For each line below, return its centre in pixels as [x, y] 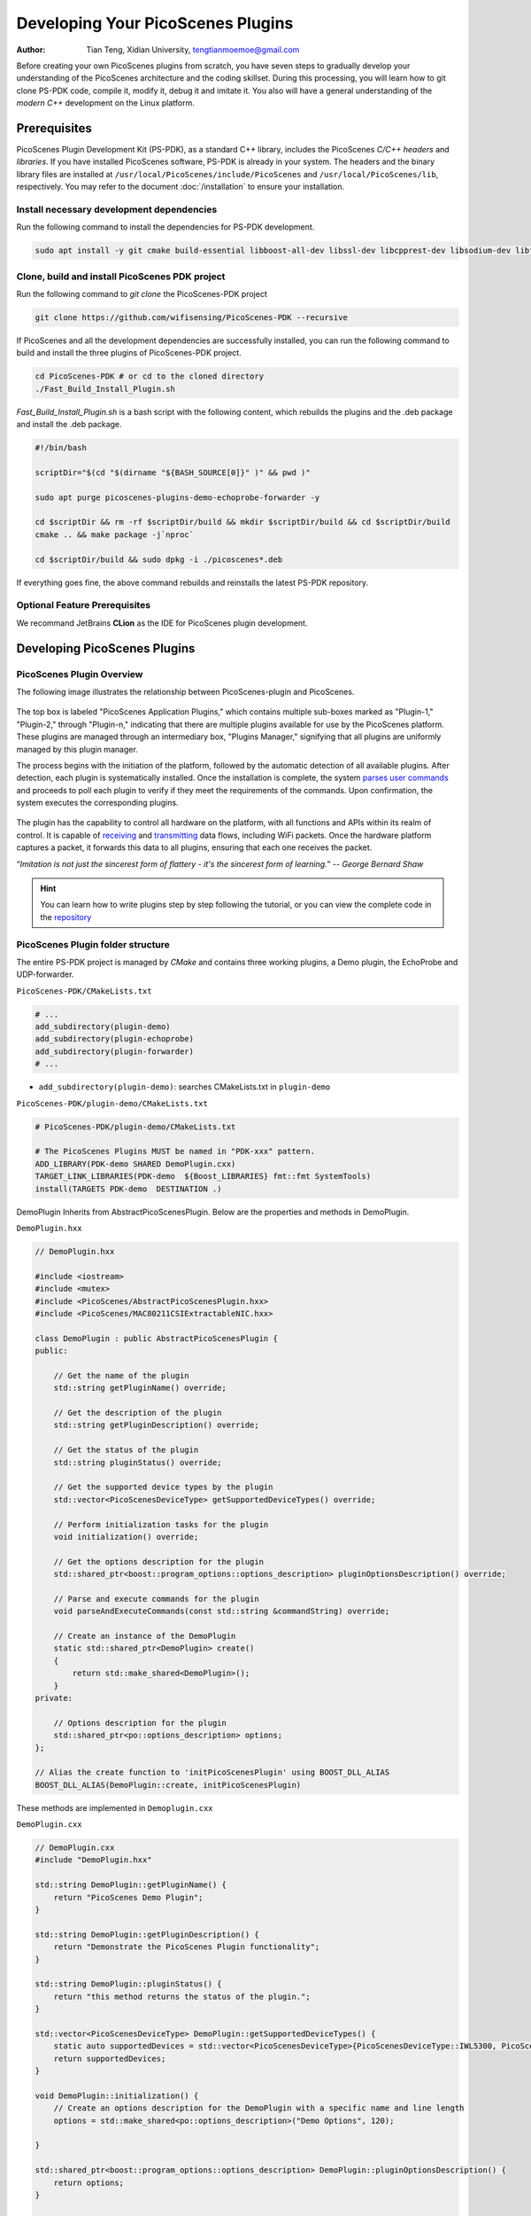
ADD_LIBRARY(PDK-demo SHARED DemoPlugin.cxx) [135, 1164]
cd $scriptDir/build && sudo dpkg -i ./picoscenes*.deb [159, 559]
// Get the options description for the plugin [159, 1561]
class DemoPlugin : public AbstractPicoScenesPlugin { [156, 1338]
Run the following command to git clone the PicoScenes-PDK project [142, 294]
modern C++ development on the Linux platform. [105, 103]
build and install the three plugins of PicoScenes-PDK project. [129, 353]
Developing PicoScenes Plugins [106, 648]
